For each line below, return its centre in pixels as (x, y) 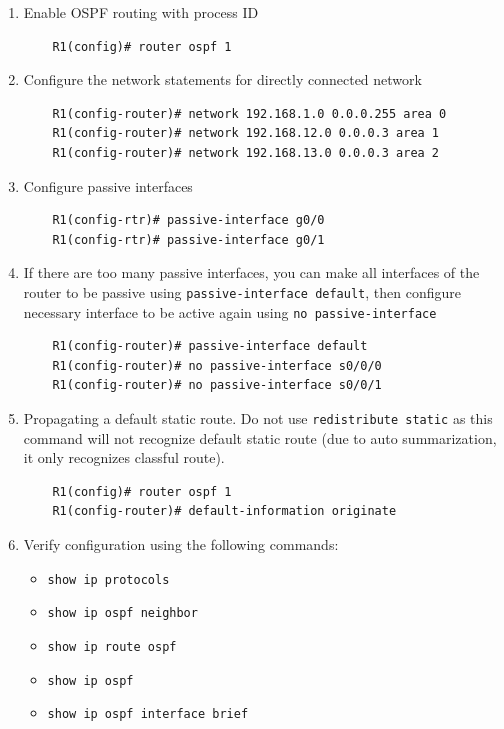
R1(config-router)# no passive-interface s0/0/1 (217, 385)
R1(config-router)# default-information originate (224, 511)
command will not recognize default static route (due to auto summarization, (260, 437)
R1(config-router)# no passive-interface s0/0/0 (217, 365)
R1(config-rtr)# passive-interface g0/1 (188, 239)
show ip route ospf (112, 646)
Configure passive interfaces (108, 185)
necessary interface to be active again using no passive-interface (230, 311)
